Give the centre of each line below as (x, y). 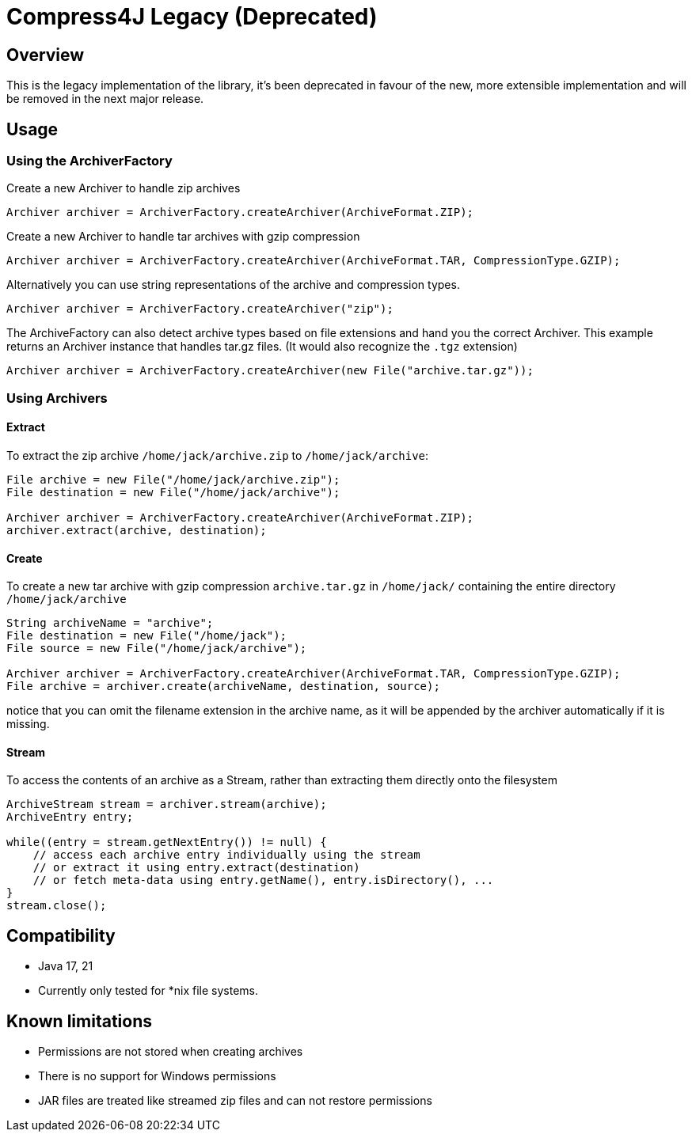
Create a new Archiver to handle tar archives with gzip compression (183, 237)
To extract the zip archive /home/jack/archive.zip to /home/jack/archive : (218, 455)
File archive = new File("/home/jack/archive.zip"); (173, 479)
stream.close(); (57, 906)
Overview (46, 55)
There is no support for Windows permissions (157, 1076)
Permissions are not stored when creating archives (171, 1052)
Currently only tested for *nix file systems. (148, 991)
